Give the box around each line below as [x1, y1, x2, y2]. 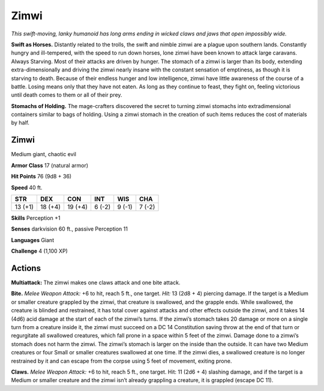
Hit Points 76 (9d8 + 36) [11, 173, 72, 180]
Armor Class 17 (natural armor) [11, 162, 89, 169]
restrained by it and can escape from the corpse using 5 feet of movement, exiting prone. [11, 357, 232, 365]
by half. [11, 119, 30, 126]
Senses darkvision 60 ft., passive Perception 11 [11, 225, 128, 232]
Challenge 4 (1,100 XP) [11, 247, 68, 255]
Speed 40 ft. [11, 184, 43, 191]
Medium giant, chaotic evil [11, 151, 76, 158]
